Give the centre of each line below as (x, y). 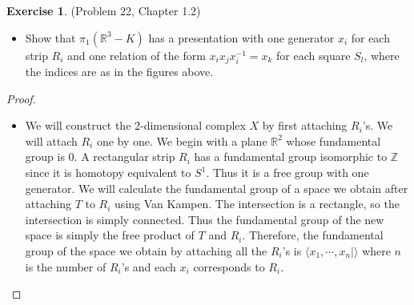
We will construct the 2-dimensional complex (135, 125)
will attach (51, 140)
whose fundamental (334, 140)
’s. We (378, 125)
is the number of (66, 266)
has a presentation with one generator (241, 37)
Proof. (21, 98)
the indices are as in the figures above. (119, 72)
